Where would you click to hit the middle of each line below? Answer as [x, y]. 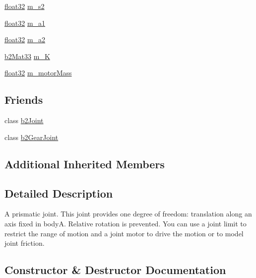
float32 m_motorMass [38, 73]
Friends [24, 100]
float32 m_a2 [25, 39]
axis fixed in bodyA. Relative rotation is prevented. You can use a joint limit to [126, 223]
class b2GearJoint [32, 137]
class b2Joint [24, 120]
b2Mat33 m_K [27, 56]
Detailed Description [59, 193]
